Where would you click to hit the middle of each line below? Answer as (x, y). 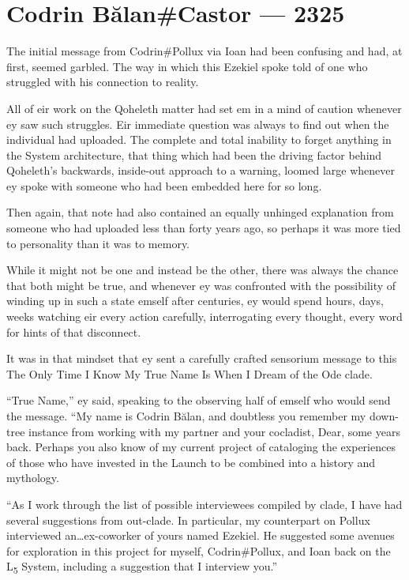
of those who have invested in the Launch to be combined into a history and (191, 462)
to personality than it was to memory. (98, 243)
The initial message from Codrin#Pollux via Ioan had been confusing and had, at (204, 51)
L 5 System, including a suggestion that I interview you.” (142, 567)
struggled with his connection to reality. (103, 82)
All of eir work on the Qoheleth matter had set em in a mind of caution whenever (204, 108)
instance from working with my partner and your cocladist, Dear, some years (214, 431)
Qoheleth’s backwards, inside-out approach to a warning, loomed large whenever (201, 170)
